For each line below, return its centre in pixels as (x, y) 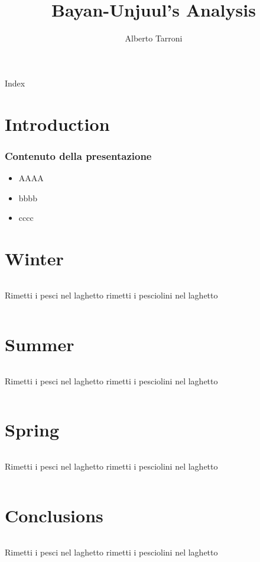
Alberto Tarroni (154, 38)
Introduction (57, 123)
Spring (32, 430)
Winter (34, 258)
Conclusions (54, 516)
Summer (40, 344)
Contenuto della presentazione (78, 155)
